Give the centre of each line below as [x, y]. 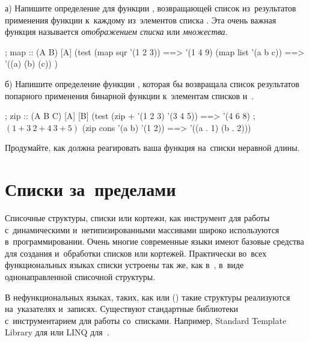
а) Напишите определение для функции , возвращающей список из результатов [151, 8]
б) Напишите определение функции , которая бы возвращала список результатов [152, 83]
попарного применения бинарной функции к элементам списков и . [130, 95]
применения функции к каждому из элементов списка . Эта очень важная [141, 20]
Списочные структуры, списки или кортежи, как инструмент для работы [137, 218]
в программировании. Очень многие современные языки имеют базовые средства [154, 241]
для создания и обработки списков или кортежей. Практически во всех [136, 253]
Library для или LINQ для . [57, 332]
